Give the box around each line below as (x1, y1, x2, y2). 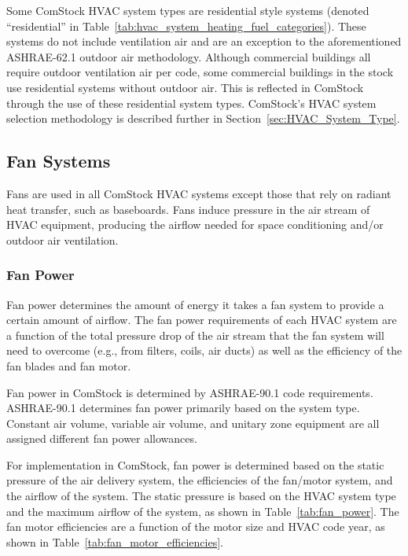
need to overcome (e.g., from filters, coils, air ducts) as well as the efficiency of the (6, 342, 402, 359)
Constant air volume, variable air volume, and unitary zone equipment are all (6, 414, 380, 431)
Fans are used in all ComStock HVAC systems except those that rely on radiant (6, 185, 391, 201)
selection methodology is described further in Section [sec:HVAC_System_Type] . (6, 110, 400, 127)
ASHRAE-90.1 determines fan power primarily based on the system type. (6, 400, 360, 416)
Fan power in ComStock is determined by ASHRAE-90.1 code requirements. (6, 384, 373, 400)
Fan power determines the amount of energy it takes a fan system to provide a (6, 296, 384, 312)
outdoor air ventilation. (6, 231, 119, 248)
